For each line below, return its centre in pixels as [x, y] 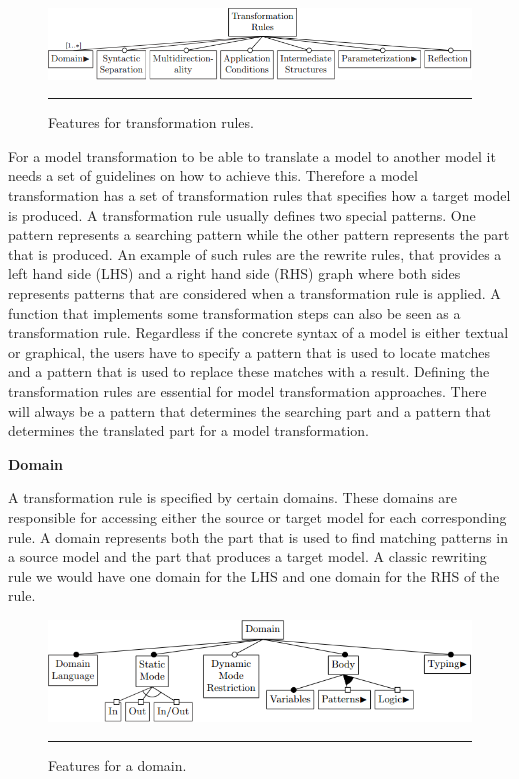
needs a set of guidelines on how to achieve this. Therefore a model [213, 175]
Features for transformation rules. [151, 122]
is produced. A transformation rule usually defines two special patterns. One [242, 214]
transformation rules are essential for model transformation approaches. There [247, 390]
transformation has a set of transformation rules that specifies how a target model [259, 195]
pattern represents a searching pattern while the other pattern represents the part [259, 234]
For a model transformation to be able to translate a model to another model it [252, 155]
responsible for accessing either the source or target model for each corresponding [257, 516]
